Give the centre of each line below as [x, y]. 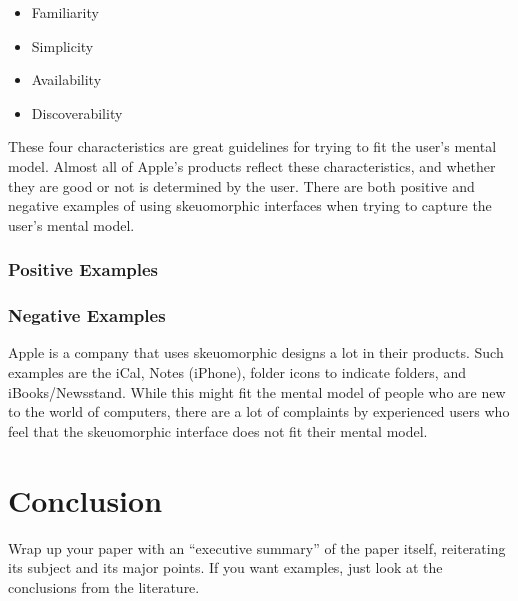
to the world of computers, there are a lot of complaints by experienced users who [259, 411]
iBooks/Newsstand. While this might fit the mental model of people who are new [257, 391]
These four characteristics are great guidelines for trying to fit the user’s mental [252, 146]
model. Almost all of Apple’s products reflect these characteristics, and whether [252, 165]
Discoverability [77, 112]
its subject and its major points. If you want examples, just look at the [225, 567]
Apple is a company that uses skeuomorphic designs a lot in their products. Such [256, 352]
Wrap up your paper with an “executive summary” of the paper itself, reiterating [257, 547]
